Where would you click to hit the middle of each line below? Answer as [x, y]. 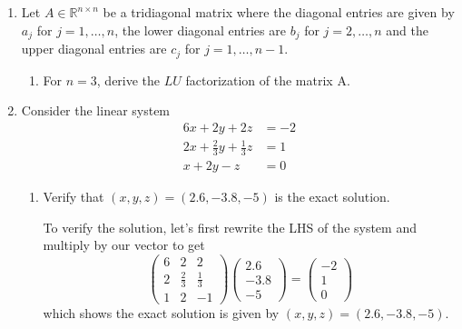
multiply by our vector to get [124, 245]
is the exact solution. [332, 197]
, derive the [128, 80]
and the [407, 30]
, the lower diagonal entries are [200, 30]
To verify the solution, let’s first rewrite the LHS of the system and [230, 227]
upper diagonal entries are [94, 49]
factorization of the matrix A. [268, 80]
